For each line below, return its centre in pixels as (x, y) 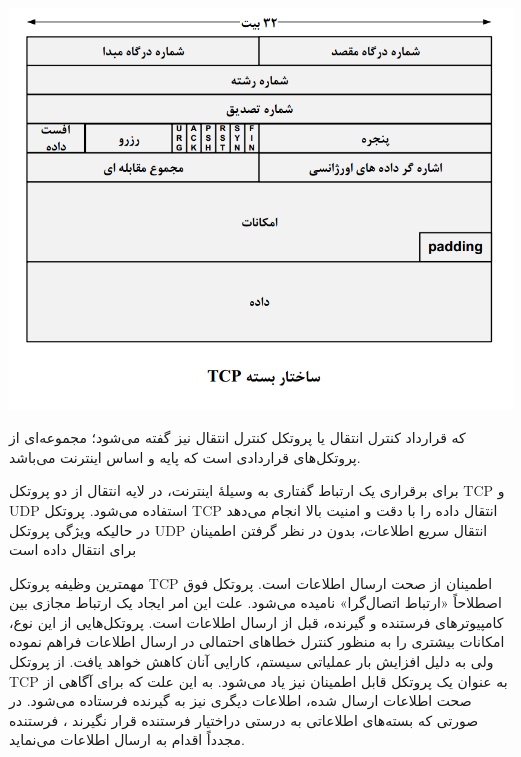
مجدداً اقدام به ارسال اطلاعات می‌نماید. (127, 739)
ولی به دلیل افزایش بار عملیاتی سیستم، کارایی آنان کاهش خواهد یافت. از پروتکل (251, 661)
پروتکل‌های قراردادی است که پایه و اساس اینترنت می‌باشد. (185, 456)
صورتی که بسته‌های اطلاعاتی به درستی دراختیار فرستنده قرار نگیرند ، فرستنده (244, 719)
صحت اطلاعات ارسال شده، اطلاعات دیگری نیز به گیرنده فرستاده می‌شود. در (240, 700)
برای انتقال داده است (73, 549)
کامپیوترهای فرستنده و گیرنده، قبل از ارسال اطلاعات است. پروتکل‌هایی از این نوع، (256, 621)
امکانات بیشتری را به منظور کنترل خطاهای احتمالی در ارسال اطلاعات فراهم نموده (257, 641)
